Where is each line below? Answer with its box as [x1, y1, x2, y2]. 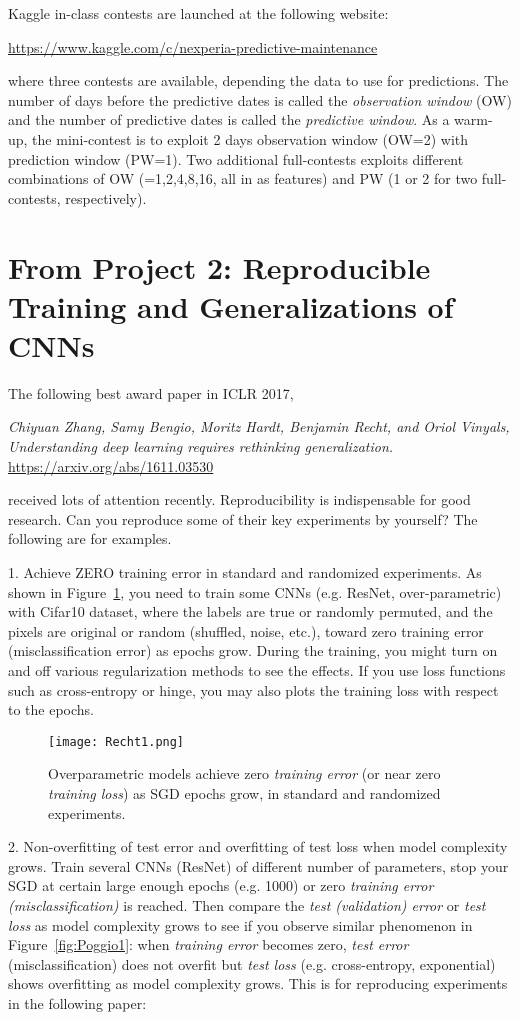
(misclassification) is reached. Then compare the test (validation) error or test [8, 894, 486, 915]
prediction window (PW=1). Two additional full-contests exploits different [8, 148, 464, 169]
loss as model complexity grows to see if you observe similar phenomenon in [8, 914, 473, 935]
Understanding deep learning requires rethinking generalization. [8, 436, 394, 457]
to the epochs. [8, 699, 95, 720]
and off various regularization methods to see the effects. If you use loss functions [8, 659, 506, 680]
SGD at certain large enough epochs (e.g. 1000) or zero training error [8, 875, 434, 896]
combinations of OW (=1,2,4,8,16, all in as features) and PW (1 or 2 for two [8, 168, 478, 189]
